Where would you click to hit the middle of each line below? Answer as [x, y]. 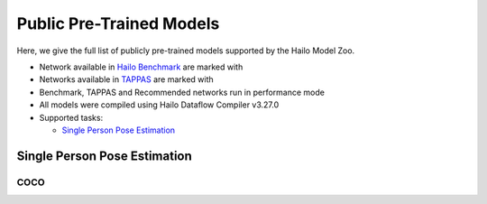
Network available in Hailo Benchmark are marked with [141, 67]
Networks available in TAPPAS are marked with [126, 79]
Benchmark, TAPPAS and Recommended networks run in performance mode [182, 92]
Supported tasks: [71, 117]
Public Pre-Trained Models [118, 23]
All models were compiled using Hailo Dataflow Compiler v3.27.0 [159, 105]
